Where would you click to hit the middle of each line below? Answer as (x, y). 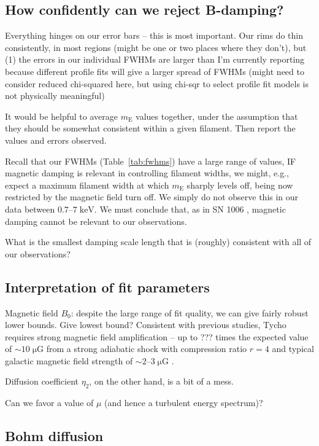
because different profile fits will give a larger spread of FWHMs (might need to (155, 71)
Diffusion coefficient (42, 381)
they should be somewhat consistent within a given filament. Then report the (150, 128)
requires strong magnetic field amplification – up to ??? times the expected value (157, 336)
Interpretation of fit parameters (107, 287)
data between (30, 209)
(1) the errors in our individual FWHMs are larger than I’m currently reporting (155, 59)
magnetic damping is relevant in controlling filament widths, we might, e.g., (147, 173)
